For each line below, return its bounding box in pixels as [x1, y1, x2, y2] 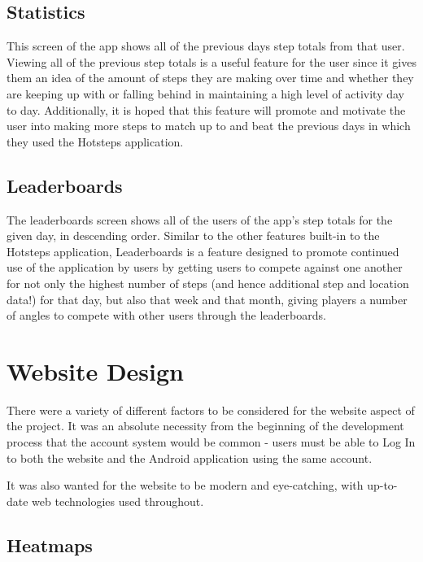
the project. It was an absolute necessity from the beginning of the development [7, 417, 404, 434]
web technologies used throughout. [32, 492, 204, 509]
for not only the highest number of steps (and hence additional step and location [7, 274, 409, 291]
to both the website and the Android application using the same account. [7, 449, 373, 466]
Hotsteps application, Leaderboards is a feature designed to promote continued [7, 242, 399, 259]
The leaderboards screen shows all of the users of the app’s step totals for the [7, 211, 393, 228]
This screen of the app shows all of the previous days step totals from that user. [7, 37, 405, 54]
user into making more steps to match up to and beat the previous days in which [7, 117, 411, 134]
